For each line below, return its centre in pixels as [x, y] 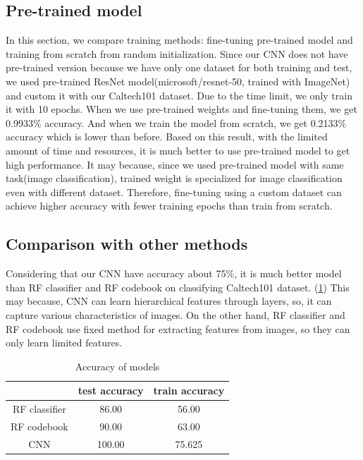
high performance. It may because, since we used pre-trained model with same [175, 164]
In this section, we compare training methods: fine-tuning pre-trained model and [179, 40]
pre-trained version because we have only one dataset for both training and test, [179, 67]
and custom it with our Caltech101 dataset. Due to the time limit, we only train [179, 95]
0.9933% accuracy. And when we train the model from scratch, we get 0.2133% [176, 122]
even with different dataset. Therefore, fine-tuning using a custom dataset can [174, 192]
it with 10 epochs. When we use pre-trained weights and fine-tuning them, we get [181, 109]
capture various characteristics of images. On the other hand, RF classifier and [176, 314]
